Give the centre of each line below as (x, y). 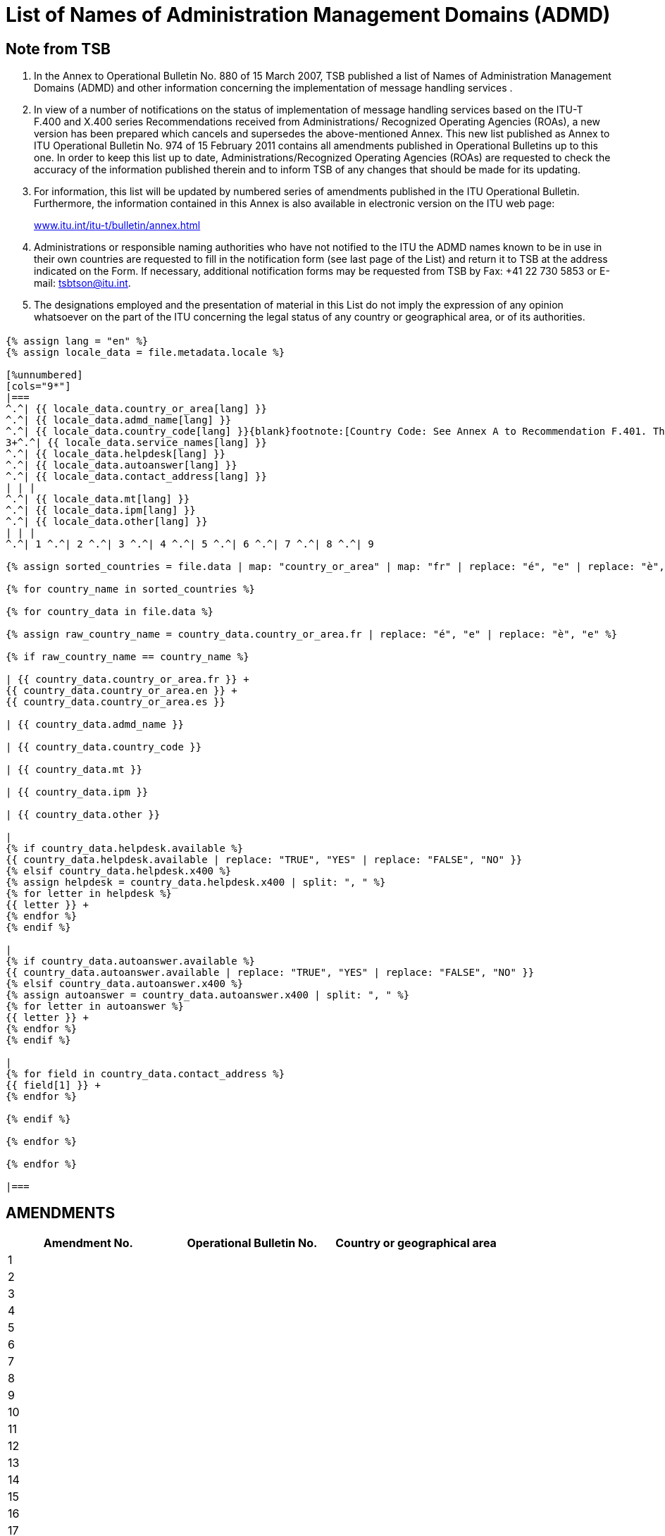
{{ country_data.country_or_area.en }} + (122, 690)
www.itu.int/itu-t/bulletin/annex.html (117, 225)
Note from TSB (58, 49)
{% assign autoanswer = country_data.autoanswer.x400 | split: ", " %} (208, 995)
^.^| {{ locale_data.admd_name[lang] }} (119, 420)
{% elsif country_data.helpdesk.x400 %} (119, 871)
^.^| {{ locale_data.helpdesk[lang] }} (116, 453)
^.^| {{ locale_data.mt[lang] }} (98, 498)
